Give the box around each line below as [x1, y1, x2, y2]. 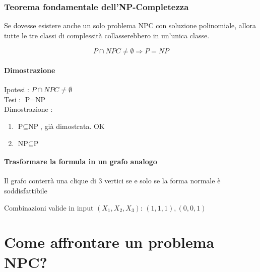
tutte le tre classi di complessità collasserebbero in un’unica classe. [4, 30, 210, 40]
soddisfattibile [4, 185, 47, 195]
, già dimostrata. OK [40, 120, 105, 131]
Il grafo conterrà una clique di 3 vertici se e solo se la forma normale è [4, 175, 221, 186]
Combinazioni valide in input [4, 202, 94, 213]
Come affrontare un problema [4, 232, 215, 252]
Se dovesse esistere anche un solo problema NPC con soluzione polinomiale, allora [4, 20, 256, 31]
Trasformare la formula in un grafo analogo [4, 156, 157, 167]
